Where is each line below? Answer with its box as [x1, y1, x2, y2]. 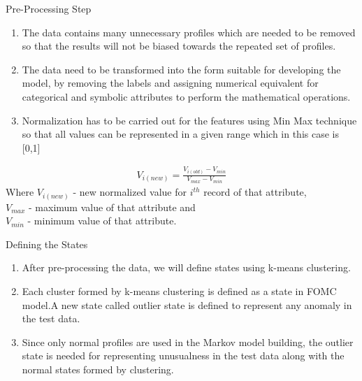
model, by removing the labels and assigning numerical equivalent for [22, 76, 319, 90]
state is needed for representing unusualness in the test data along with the [22, 348, 345, 363]
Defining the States [6, 236, 88, 251]
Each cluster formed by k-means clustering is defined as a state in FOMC [22, 283, 337, 298]
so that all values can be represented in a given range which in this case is [22, 127, 339, 141]
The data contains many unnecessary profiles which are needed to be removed [22, 24, 356, 39]
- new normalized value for [73, 185, 187, 199]
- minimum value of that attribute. [27, 213, 177, 228]
